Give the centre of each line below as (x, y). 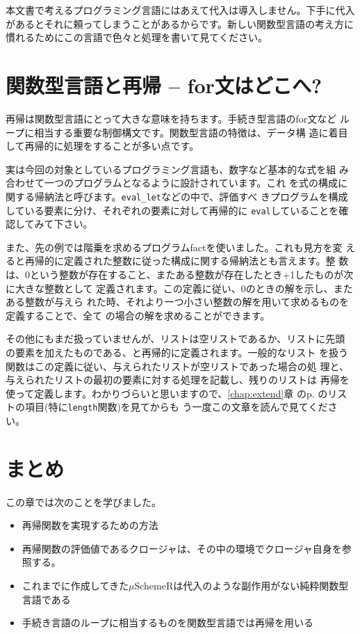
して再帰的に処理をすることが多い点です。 (103, 146)
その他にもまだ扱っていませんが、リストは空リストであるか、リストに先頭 (175, 339)
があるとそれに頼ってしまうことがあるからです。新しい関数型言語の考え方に (180, 23)
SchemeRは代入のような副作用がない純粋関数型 (242, 586)
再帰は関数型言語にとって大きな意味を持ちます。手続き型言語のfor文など (171, 118)
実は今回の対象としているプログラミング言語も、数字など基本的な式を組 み (177, 169)
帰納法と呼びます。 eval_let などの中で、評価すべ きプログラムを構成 (191, 196)
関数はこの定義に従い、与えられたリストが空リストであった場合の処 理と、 (177, 366)
